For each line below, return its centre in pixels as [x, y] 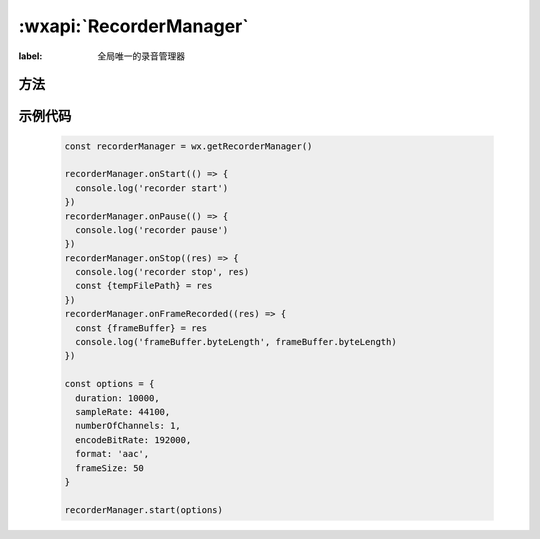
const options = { [109, 384]
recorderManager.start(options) [144, 509]
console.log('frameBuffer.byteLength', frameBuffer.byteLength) [236, 342]
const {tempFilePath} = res [144, 286]
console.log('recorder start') [152, 188]
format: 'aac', [112, 454]
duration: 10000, [117, 398]
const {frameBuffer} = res [141, 328]
